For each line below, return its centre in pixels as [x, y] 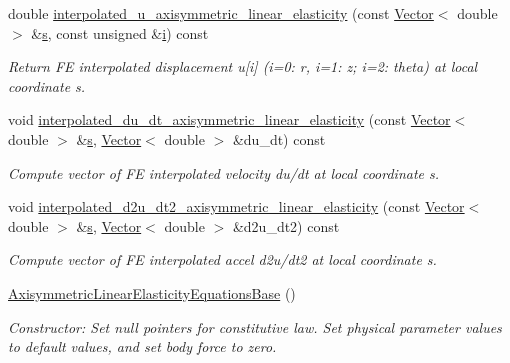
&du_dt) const [279, 138]
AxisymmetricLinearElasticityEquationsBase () [152, 292]
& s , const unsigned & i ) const [120, 32]
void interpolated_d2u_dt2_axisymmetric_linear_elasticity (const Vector [236, 206]
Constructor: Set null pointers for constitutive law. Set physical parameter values [255, 326]
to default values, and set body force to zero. [142, 346]
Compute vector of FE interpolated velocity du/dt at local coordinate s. [224, 172]
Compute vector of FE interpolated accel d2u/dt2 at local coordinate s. [222, 259]
